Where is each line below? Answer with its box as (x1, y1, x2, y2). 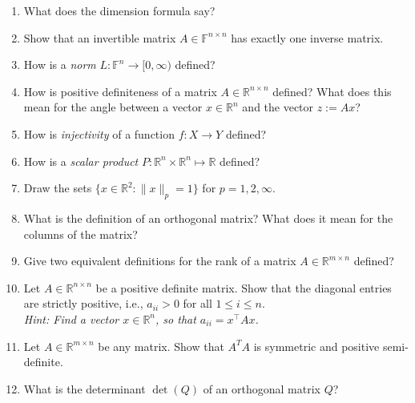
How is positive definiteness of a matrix (23, 83, 217, 99)
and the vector (242, 99, 314, 115)
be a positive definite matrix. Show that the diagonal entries (95, 279, 392, 296)
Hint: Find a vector (23, 310, 119, 327)
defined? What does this (272, 83, 392, 99)
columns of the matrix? (23, 225, 138, 242)
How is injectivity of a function (23, 125, 175, 142)
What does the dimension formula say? (23, 2, 216, 18)
